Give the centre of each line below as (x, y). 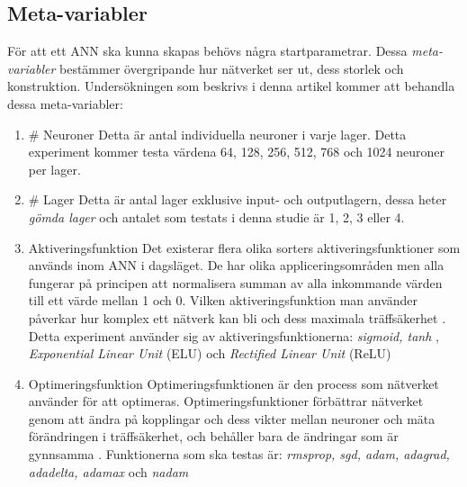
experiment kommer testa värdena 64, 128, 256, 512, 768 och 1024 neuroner (237, 152)
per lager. (54, 169)
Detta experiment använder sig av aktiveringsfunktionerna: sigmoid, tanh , (233, 335)
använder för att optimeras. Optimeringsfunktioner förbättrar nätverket (226, 401)
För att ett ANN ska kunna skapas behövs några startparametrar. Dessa (207, 51)
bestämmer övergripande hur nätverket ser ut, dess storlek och (231, 68)
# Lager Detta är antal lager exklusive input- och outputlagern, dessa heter (238, 199)
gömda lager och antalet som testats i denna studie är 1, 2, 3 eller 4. (216, 216)
